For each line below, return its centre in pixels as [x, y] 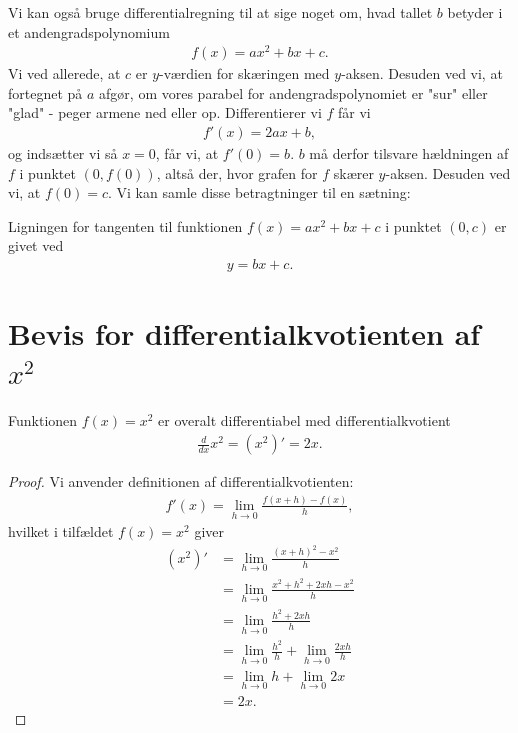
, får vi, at [187, 153]
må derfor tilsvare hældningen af [409, 153]
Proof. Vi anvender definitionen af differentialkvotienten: [181, 481]
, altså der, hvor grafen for [237, 172]
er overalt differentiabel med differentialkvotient [304, 420]
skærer [353, 172]
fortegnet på [45, 92]
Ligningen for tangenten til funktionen [125, 225]
